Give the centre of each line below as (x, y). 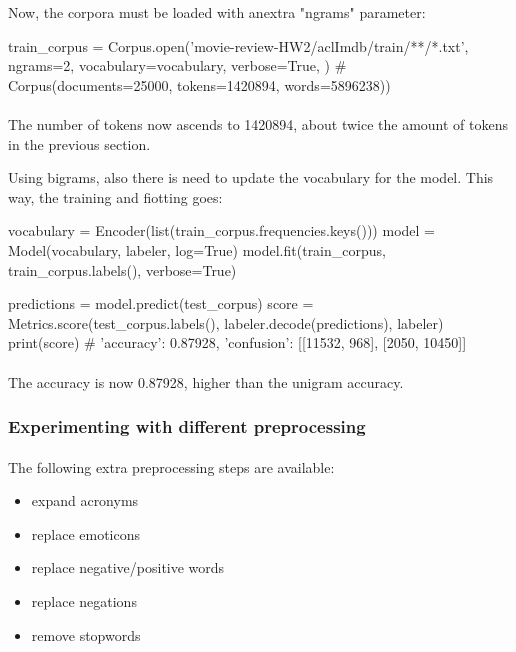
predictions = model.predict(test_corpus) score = (161, 303)
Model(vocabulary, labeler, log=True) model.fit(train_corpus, (197, 249)
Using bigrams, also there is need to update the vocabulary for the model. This (251, 177)
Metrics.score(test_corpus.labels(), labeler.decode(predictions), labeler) (226, 322)
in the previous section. (79, 143)
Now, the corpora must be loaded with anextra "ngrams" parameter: (217, 12)
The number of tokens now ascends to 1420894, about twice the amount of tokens (258, 123)
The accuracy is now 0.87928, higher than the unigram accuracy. (206, 381)
